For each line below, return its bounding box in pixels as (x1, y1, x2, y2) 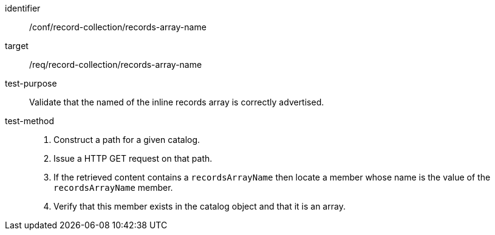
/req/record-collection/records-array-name (29, 59, 202, 70)
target (5, 41, 29, 51)
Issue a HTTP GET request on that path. (53, 153, 213, 164)
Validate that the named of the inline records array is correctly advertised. (29, 97, 324, 107)
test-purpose (5, 78, 57, 88)
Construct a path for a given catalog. (53, 134, 200, 145)
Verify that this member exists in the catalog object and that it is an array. (53, 201, 346, 211)
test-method (5, 116, 54, 126)
